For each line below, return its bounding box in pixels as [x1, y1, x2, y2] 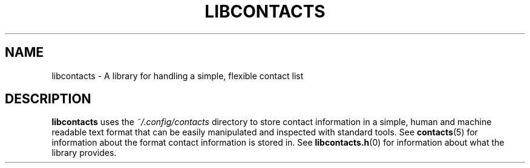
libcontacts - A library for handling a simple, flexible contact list [51, 70, 304, 81]
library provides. [51, 147, 117, 158]
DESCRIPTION [5, 91, 91, 107]
